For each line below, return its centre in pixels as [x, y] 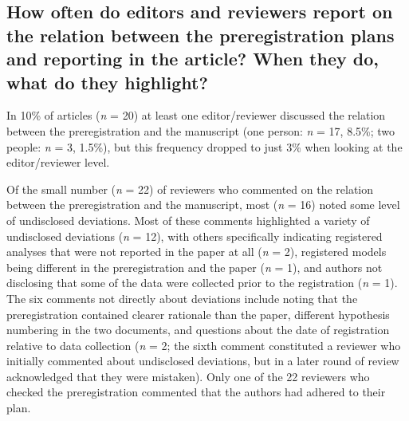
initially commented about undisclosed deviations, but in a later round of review [203, 361]
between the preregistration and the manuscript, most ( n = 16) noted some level [203, 205]
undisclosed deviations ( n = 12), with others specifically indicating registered [195, 236]
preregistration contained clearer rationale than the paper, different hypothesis [198, 314]
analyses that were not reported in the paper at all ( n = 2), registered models [197, 252]
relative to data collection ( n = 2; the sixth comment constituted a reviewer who [204, 345]
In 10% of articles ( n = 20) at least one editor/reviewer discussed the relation [196, 115]
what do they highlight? [107, 82]
